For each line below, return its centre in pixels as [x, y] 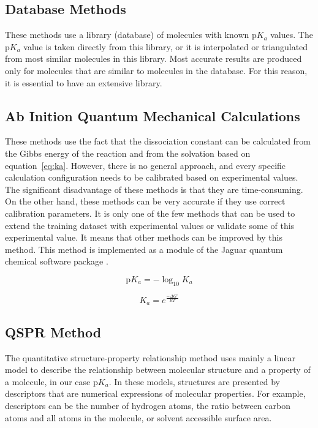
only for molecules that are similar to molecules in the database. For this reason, [156, 70]
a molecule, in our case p [51, 381]
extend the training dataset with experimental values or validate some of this [150, 225]
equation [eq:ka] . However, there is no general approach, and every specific [146, 165]
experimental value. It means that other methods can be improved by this [144, 237]
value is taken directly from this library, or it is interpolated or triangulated [166, 46]
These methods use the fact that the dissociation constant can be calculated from [158, 141]
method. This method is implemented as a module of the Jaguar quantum [144, 249]
